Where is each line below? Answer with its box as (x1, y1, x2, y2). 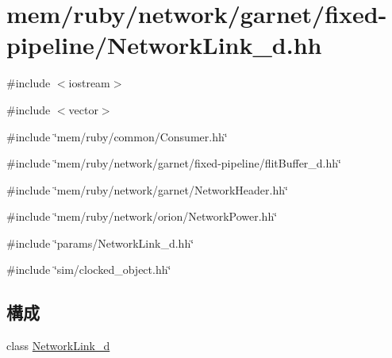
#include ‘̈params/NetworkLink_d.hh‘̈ (6, 234, 194, 251)
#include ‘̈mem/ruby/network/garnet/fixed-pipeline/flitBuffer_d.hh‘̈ (6, 155, 341, 171)
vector (68, 101, 98, 117)
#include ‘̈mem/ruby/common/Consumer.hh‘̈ (6, 128, 228, 144)
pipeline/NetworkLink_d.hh (6, 29, 322, 61)
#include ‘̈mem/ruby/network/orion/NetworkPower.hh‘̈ (6, 208, 278, 225)
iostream (68, 75, 110, 91)
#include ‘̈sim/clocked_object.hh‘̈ (6, 261, 171, 278)
